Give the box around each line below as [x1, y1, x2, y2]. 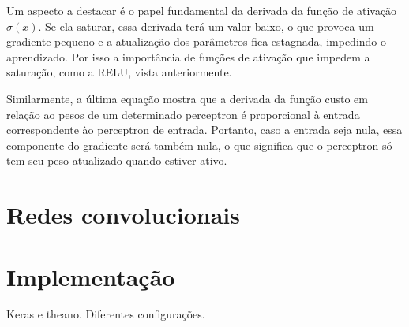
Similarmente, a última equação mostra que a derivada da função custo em [6, 90, 368, 106]
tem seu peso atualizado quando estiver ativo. [6, 152, 227, 169]
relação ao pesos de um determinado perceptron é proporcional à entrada [6, 106, 360, 122]
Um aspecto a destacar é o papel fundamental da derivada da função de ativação [6, 2, 397, 18]
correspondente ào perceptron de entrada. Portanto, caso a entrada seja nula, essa [6, 121, 403, 138]
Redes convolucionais [6, 199, 240, 231]
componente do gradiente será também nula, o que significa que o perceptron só [6, 136, 392, 153]
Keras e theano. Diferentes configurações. [6, 306, 205, 322]
